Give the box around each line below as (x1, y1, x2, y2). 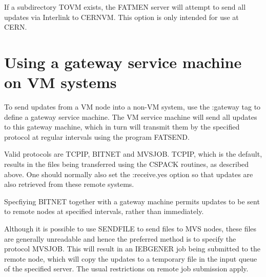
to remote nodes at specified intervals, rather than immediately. (4, 206, 204, 217)
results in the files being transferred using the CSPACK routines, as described (4, 159, 249, 169)
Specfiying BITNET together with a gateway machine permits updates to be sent (4, 196, 260, 206)
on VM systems (4, 72, 117, 93)
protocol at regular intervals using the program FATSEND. (4, 131, 190, 142)
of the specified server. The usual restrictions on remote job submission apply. (4, 263, 249, 274)
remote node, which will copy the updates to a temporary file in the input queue (4, 253, 257, 264)
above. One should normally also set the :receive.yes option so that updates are (4, 168, 253, 179)
